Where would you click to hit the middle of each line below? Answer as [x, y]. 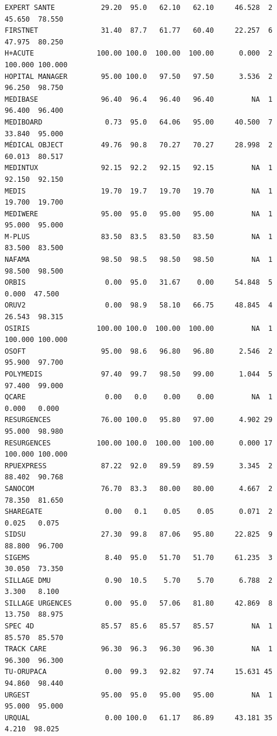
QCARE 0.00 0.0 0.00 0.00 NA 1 [139, 397]
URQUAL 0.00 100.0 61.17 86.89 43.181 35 [139, 718]
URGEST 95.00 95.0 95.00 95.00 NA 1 [139, 695]
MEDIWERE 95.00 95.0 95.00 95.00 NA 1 [139, 214]
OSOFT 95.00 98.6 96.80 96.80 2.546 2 [139, 351]
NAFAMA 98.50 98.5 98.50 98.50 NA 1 [139, 260]
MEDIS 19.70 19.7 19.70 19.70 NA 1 [139, 191]
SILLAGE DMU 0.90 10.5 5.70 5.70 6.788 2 [139, 580]
